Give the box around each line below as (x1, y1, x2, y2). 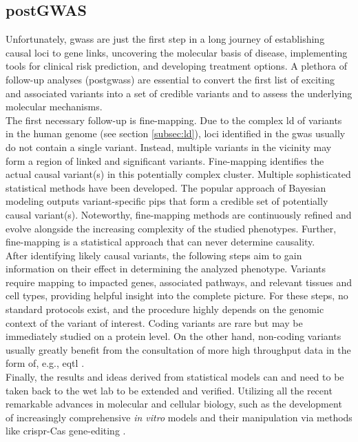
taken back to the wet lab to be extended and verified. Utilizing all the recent (6, 383, 333, 397)
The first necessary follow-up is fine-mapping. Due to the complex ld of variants (6, 112, 342, 127)
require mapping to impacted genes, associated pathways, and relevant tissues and (6, 274, 352, 289)
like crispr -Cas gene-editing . (6, 423, 126, 438)
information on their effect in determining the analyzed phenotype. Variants (6, 261, 326, 276)
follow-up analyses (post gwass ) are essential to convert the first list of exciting (6, 72, 335, 86)
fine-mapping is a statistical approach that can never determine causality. (6, 234, 315, 249)
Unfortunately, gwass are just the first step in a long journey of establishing (6, 32, 325, 46)
